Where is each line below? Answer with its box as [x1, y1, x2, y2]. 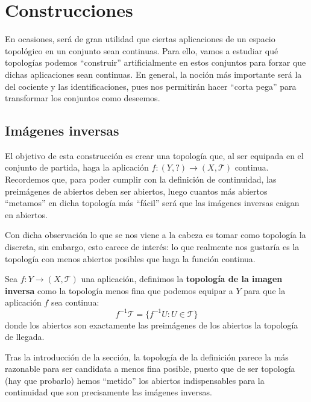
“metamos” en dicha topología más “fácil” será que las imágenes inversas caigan [5, 196, 300, 209]
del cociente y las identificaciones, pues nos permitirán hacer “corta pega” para [5, 80, 297, 92]
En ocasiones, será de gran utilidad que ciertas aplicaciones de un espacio [5, 33, 275, 45]
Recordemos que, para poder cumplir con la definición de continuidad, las [5, 173, 277, 186]
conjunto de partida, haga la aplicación [5, 161, 149, 174]
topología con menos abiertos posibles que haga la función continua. [5, 252, 256, 265]
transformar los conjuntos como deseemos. [5, 92, 160, 104]
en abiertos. [5, 208, 48, 221]
